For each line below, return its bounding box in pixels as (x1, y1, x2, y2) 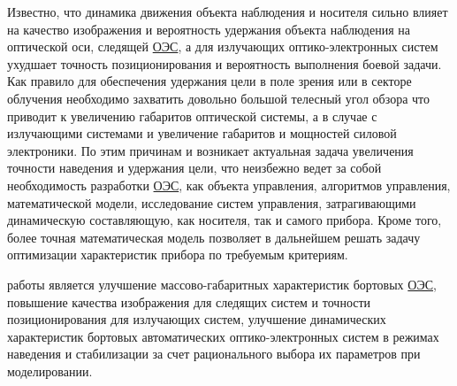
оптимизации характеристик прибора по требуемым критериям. (7, 245, 348, 264)
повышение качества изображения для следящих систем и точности (7, 292, 371, 311)
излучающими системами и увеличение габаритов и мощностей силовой (7, 124, 397, 143)
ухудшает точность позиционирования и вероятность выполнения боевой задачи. (7, 54, 442, 73)
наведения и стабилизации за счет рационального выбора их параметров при (7, 344, 421, 363)
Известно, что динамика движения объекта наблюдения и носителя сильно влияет (7, 3, 448, 20)
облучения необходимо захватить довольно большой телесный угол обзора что (7, 89, 430, 107)
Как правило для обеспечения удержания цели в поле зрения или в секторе (7, 72, 412, 90)
